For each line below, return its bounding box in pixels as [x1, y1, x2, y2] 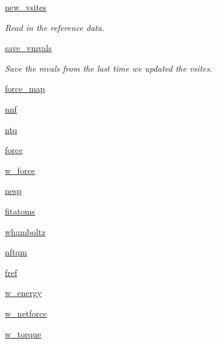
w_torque [5, 327, 41, 340]
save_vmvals [5, 41, 52, 54]
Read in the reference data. [5, 21, 105, 33]
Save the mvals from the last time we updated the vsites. [5, 61, 213, 74]
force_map [5, 82, 45, 95]
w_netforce [5, 306, 47, 319]
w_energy [5, 286, 42, 299]
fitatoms [5, 204, 35, 217]
